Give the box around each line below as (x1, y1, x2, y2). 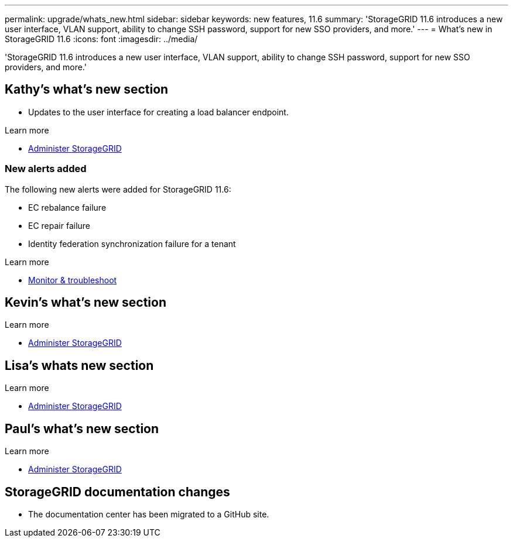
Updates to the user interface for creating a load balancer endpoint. (28, 107, 289, 117)
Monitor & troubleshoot (28, 275, 117, 285)
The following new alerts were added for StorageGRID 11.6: (5, 184, 231, 194)
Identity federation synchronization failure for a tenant (28, 238, 236, 249)
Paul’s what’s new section (5, 421, 159, 436)
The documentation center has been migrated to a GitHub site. (28, 509, 269, 519)
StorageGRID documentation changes (5, 484, 230, 499)
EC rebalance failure (28, 202, 107, 212)
